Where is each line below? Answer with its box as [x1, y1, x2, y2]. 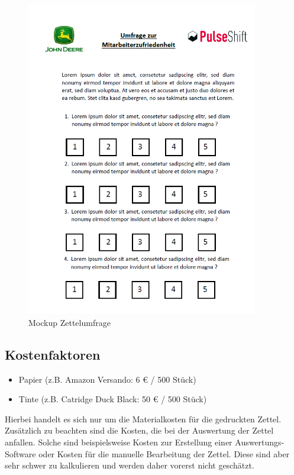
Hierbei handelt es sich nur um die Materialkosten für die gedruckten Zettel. [5, 412, 282, 425]
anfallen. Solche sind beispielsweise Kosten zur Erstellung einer [5, 435, 232, 448]
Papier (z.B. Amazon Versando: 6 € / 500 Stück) [18, 373, 196, 385]
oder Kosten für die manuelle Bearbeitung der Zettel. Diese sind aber [38, 447, 290, 460]
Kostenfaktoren [5, 345, 101, 363]
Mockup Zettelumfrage [28, 316, 111, 328]
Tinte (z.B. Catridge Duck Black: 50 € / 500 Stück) [18, 393, 207, 405]
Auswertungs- [235, 435, 285, 448]
